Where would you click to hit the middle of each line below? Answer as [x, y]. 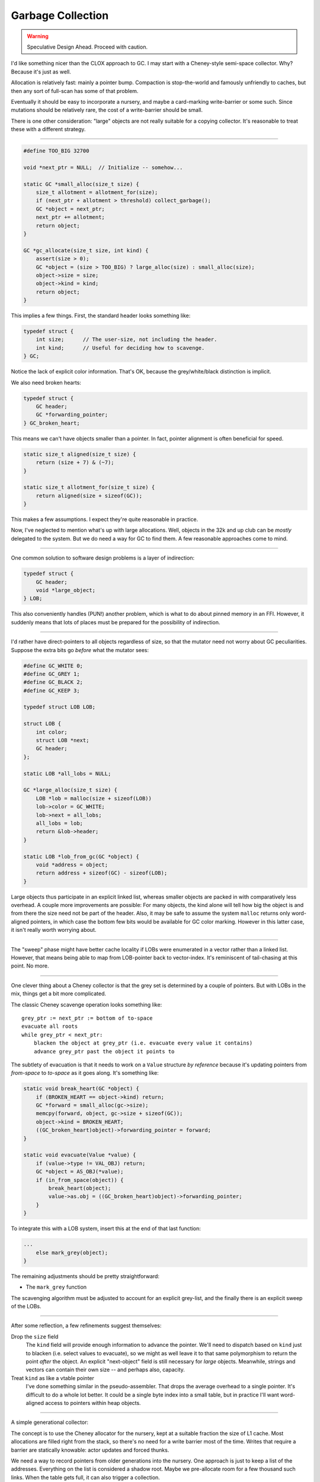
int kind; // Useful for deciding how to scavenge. [120, 348]
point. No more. [30, 966]
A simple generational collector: [50, 1422]
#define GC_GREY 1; [52, 674]
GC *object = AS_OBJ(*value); [80, 1172]
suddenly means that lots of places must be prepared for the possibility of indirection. [116, 622]
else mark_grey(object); [72, 1253]
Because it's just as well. [41, 72]
